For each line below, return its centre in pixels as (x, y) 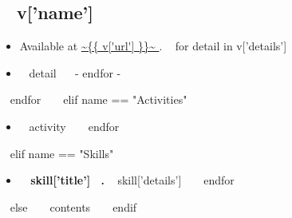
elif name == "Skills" (62, 153)
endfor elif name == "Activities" (99, 99)
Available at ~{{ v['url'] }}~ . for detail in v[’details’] (153, 46)
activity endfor (74, 126)
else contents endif (73, 206)
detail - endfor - (75, 72)
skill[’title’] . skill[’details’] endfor (132, 180)
